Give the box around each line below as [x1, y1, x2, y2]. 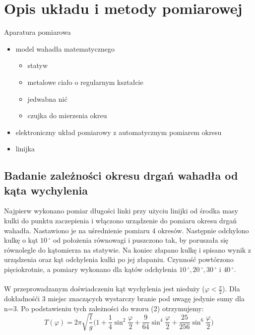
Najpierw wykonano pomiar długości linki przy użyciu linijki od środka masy [4, 205, 238, 216]
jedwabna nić [27, 93, 67, 104]
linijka [15, 143, 35, 154]
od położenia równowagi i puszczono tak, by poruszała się [53, 235, 229, 245]
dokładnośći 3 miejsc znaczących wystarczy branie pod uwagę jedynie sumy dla [4, 293, 245, 304]
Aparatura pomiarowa [4, 27, 71, 37]
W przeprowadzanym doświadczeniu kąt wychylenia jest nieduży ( [4, 283, 205, 294]
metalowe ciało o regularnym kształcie [27, 76, 143, 87]
